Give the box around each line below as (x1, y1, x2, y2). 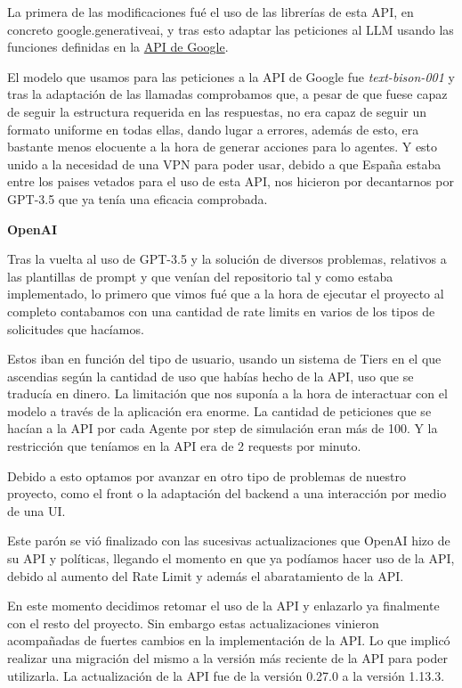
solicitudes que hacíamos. (7, 319, 144, 338)
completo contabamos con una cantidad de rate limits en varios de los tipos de (7, 301, 435, 320)
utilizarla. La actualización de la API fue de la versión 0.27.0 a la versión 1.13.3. (7, 666, 445, 684)
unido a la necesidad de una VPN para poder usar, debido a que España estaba (7, 154, 442, 173)
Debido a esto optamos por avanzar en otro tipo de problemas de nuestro (7, 466, 406, 485)
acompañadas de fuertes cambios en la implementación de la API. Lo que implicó (7, 631, 450, 650)
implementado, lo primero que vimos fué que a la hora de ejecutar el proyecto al (7, 284, 444, 303)
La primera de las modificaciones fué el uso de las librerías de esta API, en (7, 3, 414, 20)
